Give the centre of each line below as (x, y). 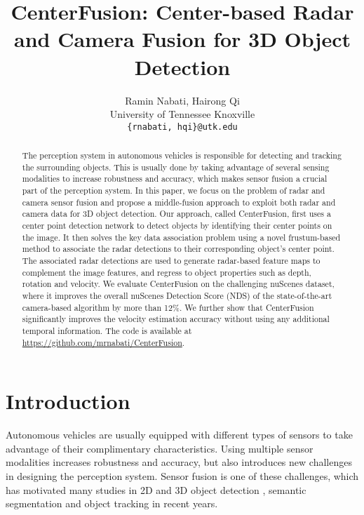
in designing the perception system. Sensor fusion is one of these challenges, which (182, 476)
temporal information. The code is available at (107, 330)
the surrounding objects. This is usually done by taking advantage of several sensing (176, 167)
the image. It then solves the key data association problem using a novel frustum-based (181, 237)
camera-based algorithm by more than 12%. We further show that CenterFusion (168, 307)
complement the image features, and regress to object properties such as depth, (167, 272)
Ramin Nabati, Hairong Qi (182, 100)
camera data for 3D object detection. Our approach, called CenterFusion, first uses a (176, 214)
